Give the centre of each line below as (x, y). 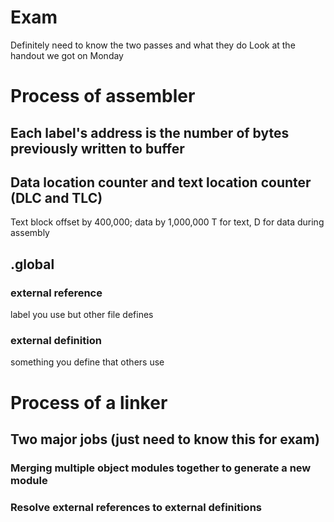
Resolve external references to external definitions (136, 507)
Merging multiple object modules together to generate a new (161, 468)
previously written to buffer (97, 148)
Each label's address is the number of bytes (150, 132)
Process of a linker (89, 402)
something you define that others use (87, 362)
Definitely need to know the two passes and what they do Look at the (153, 45)
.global (32, 264)
